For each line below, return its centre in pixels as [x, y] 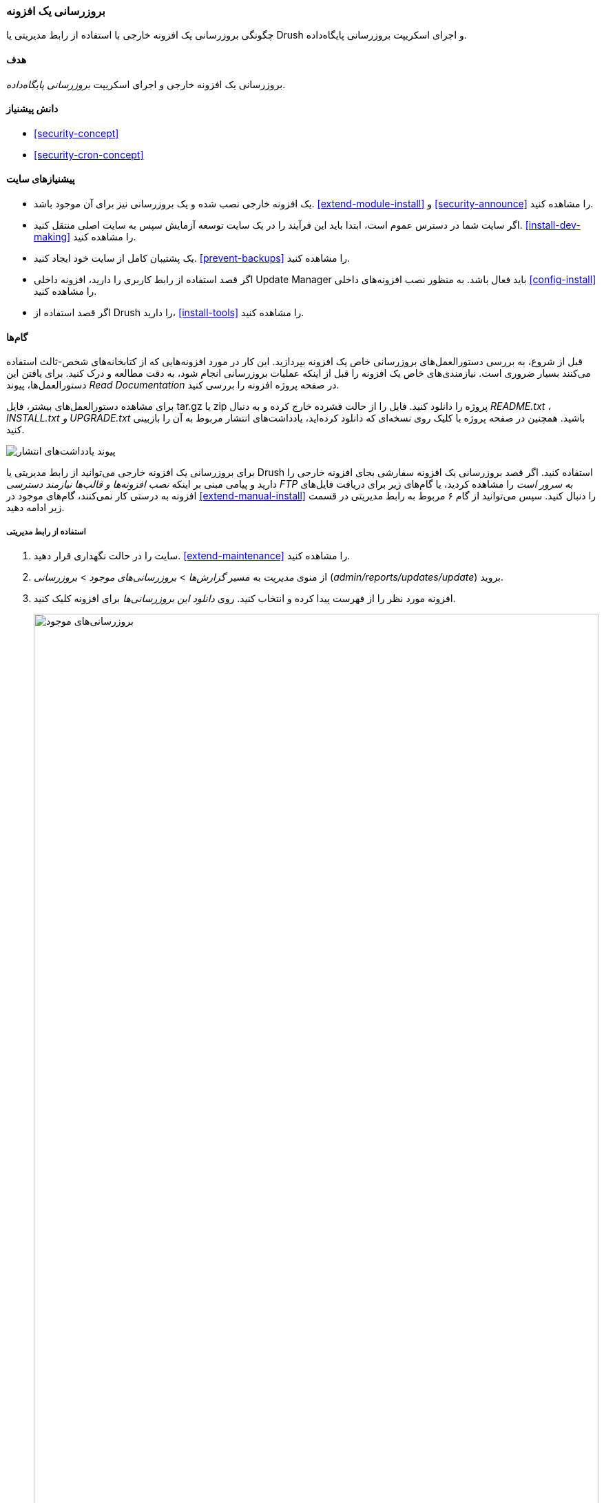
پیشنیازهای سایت [41, 179]
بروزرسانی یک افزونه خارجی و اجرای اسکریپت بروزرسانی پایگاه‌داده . [146, 84]
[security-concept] [76, 133]
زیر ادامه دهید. [35, 508]
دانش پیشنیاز [32, 109]
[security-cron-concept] [89, 154]
